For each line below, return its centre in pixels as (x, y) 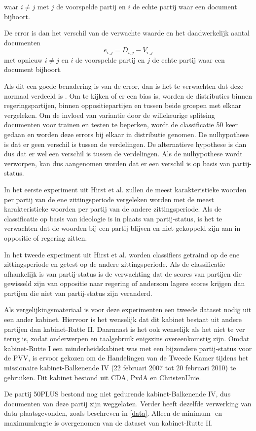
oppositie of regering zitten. (46, 237)
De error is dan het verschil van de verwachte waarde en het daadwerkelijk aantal (127, 33)
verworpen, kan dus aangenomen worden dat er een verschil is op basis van (117, 163)
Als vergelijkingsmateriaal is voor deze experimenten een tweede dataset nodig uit (128, 309)
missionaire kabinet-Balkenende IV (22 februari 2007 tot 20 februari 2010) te (120, 368)
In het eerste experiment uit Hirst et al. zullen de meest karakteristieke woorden (125, 189)
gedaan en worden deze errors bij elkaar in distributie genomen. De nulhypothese (127, 134)
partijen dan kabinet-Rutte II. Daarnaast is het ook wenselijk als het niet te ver (125, 329)
